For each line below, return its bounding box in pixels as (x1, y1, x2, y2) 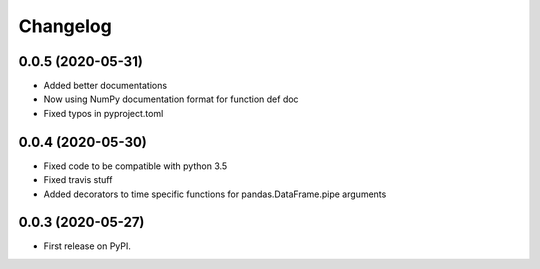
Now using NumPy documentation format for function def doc (43, 93, 299, 105)
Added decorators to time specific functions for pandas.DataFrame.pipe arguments (43, 188, 387, 200)
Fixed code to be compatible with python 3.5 (43, 160, 228, 172)
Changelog (18, 15, 112, 37)
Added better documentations (43, 80, 168, 92)
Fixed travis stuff (43, 174, 113, 186)
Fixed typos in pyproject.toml (43, 107, 164, 119)
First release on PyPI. (43, 240, 132, 252)
